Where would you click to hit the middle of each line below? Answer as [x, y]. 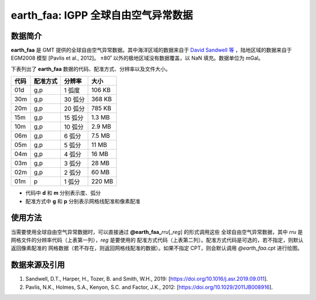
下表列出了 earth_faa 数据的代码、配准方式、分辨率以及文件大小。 [91, 69]
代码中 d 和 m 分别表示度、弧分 [63, 193]
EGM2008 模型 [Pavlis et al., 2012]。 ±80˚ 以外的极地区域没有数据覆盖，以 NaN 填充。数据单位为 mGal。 [137, 58]
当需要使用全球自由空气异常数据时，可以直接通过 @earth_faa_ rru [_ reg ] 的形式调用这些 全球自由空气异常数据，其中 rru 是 [157, 232]
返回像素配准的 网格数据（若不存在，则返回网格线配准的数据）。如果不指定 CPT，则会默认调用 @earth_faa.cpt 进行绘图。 [157, 248]
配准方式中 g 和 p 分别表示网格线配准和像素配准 [83, 201]
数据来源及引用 [38, 265]
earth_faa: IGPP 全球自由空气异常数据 [102, 15]
